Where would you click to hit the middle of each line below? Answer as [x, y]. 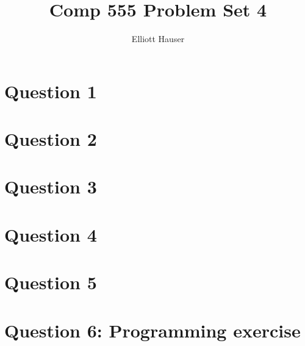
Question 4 [51, 234]
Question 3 [51, 186]
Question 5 [51, 282]
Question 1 [51, 91]
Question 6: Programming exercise [152, 330]
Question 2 [51, 139]
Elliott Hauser [158, 39]
